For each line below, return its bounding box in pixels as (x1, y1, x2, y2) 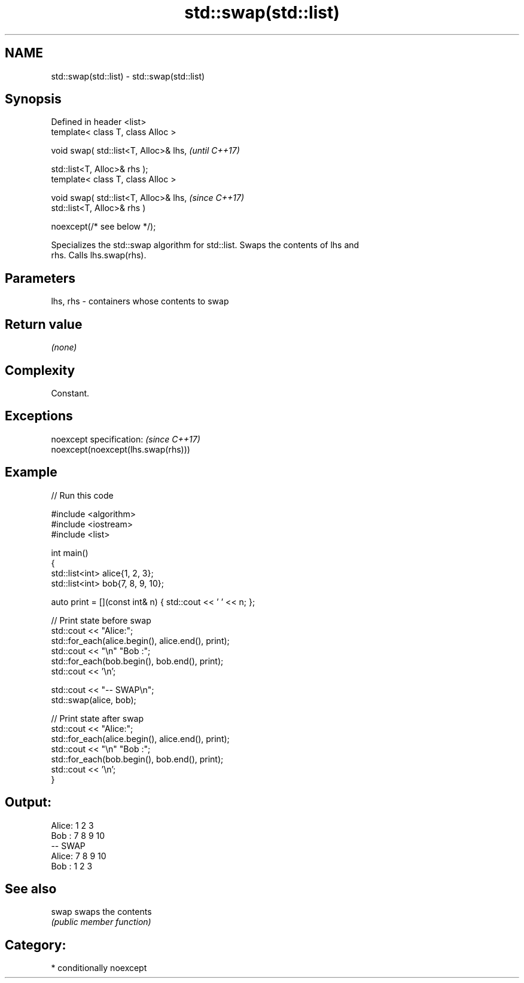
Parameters (5, 270, 75, 286)
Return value (5, 316, 83, 332)
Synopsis (5, 91, 62, 107)
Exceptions (5, 408, 73, 424)
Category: (5, 937, 66, 953)
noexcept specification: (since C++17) (51, 434, 200, 444)
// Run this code (51, 490, 114, 500)
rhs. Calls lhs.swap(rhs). (51, 250, 147, 261)
